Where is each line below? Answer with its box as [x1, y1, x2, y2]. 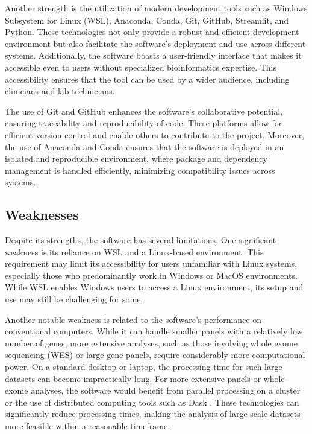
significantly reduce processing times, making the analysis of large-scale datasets [5, 407, 301, 420]
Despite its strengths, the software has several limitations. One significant [5, 234, 276, 246]
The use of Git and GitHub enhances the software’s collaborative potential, [5, 104, 283, 117]
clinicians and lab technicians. [5, 85, 115, 97]
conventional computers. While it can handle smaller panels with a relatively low [5, 325, 303, 337]
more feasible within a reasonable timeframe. [5, 420, 170, 432]
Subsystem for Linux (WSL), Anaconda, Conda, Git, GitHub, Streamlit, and [5, 13, 289, 26]
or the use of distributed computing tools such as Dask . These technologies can [5, 395, 299, 408]
